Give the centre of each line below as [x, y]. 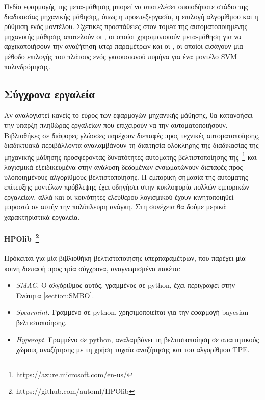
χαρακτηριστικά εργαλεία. [42, 216]
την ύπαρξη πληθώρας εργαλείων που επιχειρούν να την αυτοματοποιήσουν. [116, 125]
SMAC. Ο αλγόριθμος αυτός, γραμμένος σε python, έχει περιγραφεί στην [126, 285]
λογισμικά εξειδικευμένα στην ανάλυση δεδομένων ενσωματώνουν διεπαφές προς [123, 166]
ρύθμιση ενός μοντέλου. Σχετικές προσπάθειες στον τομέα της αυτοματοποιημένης [126, 26]
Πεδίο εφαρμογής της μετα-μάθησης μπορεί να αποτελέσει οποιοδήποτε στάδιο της [126, 6]
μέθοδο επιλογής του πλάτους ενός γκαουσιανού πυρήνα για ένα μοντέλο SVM [121, 56]
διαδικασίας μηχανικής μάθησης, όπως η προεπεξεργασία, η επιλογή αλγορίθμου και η [131, 16]
